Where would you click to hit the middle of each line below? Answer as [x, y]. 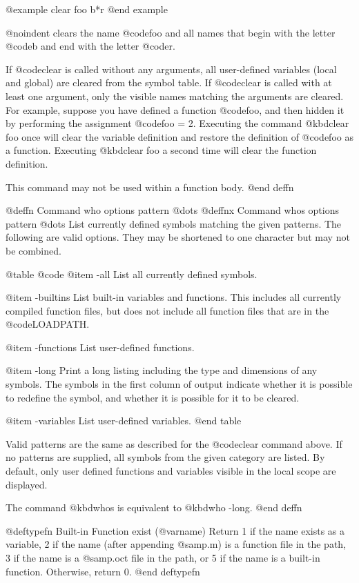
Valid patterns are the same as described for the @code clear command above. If [174, 443]
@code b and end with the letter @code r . [90, 46]
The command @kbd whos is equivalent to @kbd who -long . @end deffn [154, 507]
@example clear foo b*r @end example [87, 9]
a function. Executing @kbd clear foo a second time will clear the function [161, 150]
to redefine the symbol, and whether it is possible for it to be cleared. [153, 397]
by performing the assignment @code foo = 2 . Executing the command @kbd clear [177, 123]
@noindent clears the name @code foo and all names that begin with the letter [171, 32]
